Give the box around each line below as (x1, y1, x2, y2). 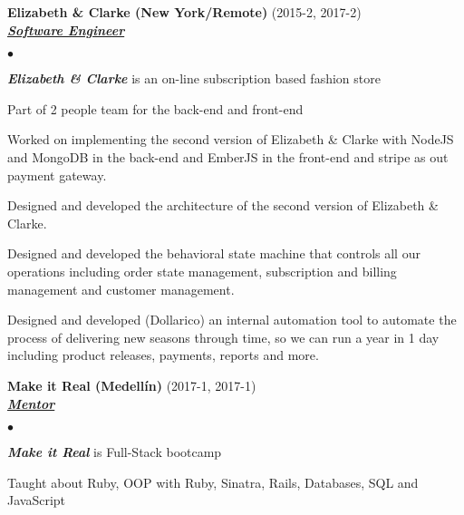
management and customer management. (7, 279, 235, 298)
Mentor (7, 394, 55, 413)
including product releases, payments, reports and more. (7, 345, 319, 364)
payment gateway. (7, 165, 107, 184)
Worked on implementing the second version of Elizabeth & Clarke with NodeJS (7, 130, 454, 149)
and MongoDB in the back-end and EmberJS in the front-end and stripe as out (7, 147, 449, 166)
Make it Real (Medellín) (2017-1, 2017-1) (7, 375, 256, 394)
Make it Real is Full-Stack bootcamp (7, 442, 222, 462)
